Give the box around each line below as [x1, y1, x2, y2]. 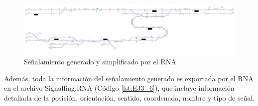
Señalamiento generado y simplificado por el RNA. [24, 56, 178, 67]
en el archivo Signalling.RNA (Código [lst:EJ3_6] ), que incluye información [4, 83, 235, 93]
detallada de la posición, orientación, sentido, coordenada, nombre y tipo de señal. [4, 93, 255, 103]
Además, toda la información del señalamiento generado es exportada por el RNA [4, 73, 254, 83]
